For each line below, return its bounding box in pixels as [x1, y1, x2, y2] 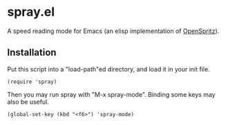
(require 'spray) [7, 78, 57, 85]
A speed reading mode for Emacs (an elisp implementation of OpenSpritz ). [7, 27, 220, 35]
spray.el [7, 4, 55, 20]
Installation [7, 47, 57, 58]
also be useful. [7, 98, 50, 106]
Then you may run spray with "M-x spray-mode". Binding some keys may [7, 90, 216, 98]
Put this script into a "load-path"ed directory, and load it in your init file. [7, 65, 210, 73]
